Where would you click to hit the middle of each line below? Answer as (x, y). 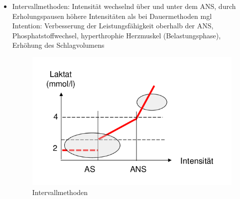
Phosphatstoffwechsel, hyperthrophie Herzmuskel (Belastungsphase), (117, 35)
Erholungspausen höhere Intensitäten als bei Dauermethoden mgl (112, 16)
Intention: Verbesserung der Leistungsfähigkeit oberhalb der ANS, (113, 26)
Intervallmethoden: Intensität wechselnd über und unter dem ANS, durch (124, 6)
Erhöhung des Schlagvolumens (58, 45)
